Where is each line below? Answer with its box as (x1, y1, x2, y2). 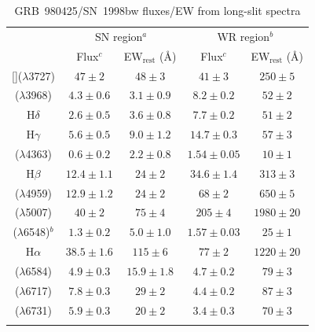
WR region (217, 28, 270, 44)
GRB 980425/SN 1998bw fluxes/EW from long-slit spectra (14, 2, 301, 18)
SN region (95, 28, 143, 44)
